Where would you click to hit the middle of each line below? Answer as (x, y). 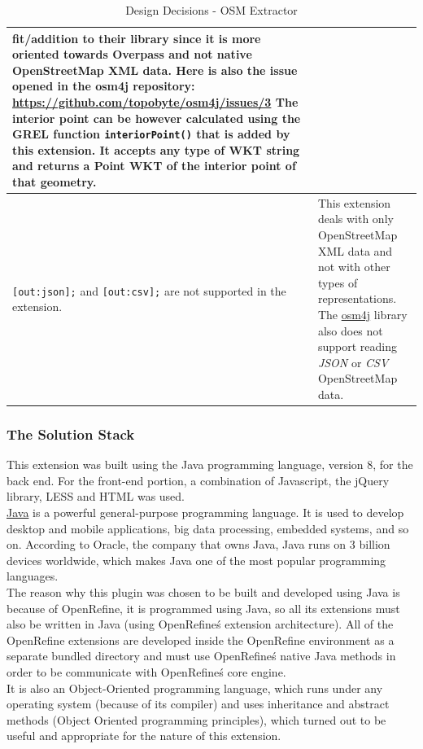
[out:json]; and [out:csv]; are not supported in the (149, 290)
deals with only (355, 219)
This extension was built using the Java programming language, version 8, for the (210, 464)
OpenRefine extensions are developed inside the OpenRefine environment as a (201, 639)
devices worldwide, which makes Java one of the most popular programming (196, 560)
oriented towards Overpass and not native (132, 54)
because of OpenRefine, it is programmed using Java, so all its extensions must (203, 608)
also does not (350, 330)
